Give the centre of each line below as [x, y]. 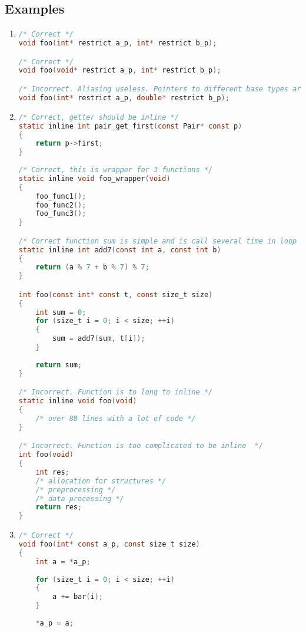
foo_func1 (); [61, 196]
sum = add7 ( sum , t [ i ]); [99, 339]
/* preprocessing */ [76, 490]
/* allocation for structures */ [101, 481]
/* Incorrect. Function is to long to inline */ [116, 392]
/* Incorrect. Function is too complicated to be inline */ [141, 446]
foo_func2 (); [61, 205]
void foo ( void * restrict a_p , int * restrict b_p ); [120, 70]
